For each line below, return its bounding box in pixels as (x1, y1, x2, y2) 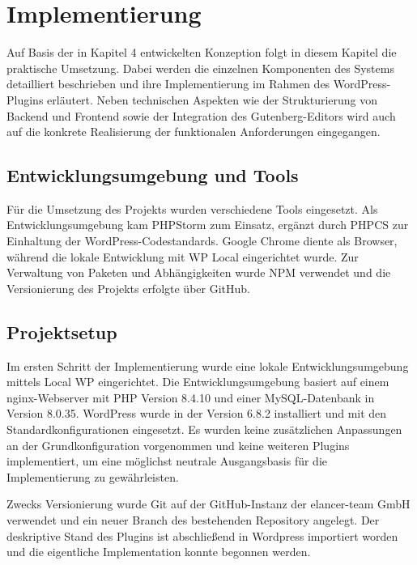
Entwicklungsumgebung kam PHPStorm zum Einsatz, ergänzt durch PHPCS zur (6, 216, 409, 233)
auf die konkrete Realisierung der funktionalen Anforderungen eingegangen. (6, 123, 381, 140)
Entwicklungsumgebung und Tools (6, 163, 299, 188)
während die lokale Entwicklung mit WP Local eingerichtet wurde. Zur (6, 248, 359, 265)
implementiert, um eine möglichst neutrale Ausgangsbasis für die (6, 452, 327, 469)
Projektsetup (6, 319, 117, 344)
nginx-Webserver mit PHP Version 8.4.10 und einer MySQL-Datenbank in (6, 389, 375, 406)
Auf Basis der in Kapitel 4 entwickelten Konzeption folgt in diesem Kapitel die (6, 44, 397, 61)
